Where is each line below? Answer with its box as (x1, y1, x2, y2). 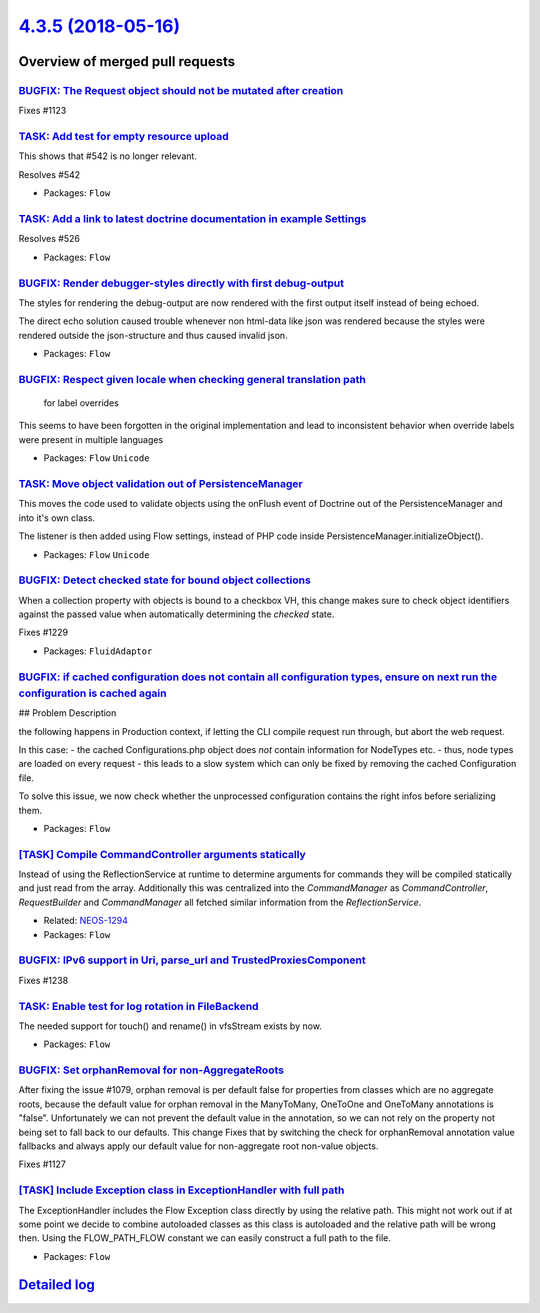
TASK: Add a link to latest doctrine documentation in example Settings (18, 212, 367, 225)
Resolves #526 (18, 233, 80, 245)
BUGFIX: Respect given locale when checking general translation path (18, 372, 367, 386)
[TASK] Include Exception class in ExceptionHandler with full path (18, 1183, 345, 1197)
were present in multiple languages (18, 433, 164, 445)
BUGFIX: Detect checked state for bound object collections (18, 573, 312, 587)
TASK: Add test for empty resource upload (18, 130, 229, 144)
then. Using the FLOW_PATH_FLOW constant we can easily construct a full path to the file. (18, 1232, 392, 1244)
